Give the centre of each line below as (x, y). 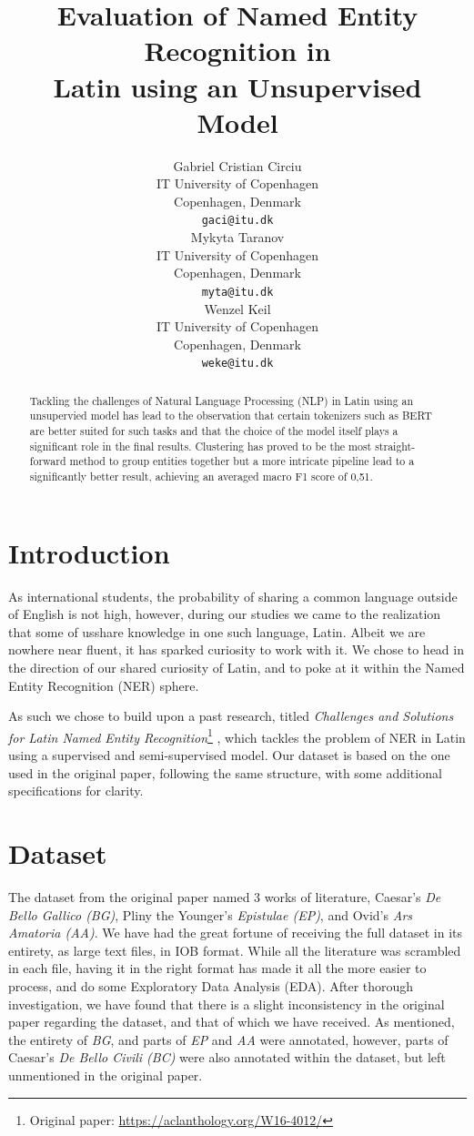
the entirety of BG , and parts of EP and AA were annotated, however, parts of (228, 1039)
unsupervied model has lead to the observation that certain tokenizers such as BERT (231, 416)
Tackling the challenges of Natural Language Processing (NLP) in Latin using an (222, 400)
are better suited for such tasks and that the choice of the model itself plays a (214, 431)
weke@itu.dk (237, 364)
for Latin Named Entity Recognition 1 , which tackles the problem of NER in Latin (237, 735)
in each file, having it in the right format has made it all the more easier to (217, 968)
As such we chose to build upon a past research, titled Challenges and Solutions (231, 716)
